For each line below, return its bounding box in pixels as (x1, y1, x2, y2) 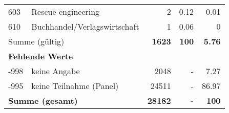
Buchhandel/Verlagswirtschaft (31, 20, 139, 32)
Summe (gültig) (8, 35, 65, 47)
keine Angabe (31, 65, 80, 77)
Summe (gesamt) (8, 95, 78, 106)
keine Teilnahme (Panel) (31, 80, 119, 92)
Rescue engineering (31, 6, 100, 17)
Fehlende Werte (8, 50, 73, 62)
